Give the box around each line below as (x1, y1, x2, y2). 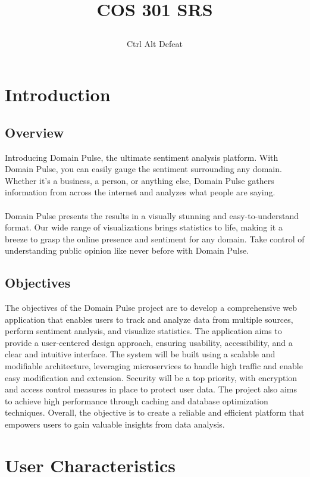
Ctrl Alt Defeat (127, 37, 183, 49)
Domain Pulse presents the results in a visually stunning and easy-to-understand (5, 209, 299, 222)
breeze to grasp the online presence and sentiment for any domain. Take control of (5, 232, 305, 245)
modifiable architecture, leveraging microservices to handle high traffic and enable (5, 360, 303, 372)
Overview (5, 123, 64, 141)
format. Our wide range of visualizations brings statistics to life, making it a (5, 221, 283, 233)
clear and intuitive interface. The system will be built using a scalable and (5, 348, 275, 360)
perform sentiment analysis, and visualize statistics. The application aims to (5, 325, 282, 337)
